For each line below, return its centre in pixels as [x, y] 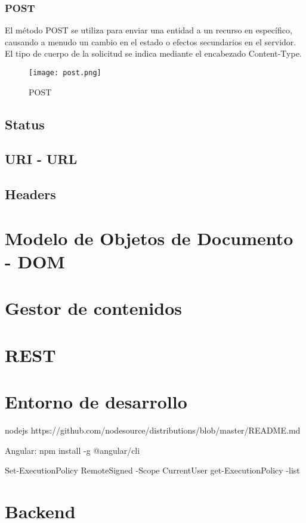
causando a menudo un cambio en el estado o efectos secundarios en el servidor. [151, 41]
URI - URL [41, 159]
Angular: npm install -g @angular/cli [72, 450]
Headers [30, 194]
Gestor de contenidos [93, 308]
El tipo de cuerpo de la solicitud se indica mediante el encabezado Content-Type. [153, 53]
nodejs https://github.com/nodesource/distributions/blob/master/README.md [153, 430]
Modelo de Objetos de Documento [149, 238]
